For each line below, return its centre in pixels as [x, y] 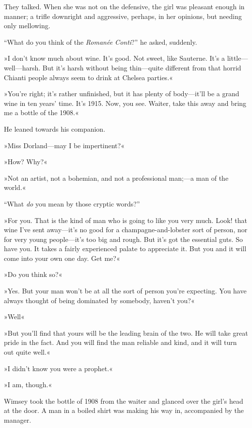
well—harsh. [22, 67]
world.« [15, 187]
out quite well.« [27, 352]
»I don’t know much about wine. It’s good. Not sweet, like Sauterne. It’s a [115, 58]
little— [237, 58]
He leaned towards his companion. [55, 128]
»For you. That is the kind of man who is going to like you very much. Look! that [126, 220]
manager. [18, 420]
